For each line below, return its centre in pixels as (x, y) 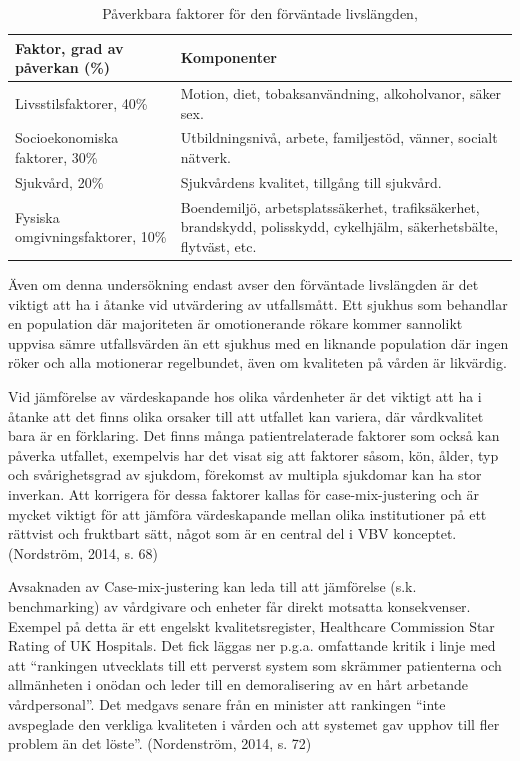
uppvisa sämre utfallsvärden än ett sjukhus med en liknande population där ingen (258, 342)
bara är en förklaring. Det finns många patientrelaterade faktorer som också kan (254, 435)
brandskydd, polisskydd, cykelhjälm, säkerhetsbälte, (339, 226)
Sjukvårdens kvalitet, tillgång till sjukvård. (311, 181)
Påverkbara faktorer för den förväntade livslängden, (260, 13)
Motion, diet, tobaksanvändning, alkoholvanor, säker (341, 93)
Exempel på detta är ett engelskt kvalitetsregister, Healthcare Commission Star (251, 625)
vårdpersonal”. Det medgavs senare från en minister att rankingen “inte (227, 703)
